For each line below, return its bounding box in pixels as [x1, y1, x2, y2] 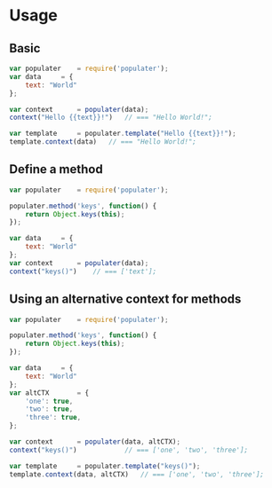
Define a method [9, 161, 104, 177]
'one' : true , [25, 397, 74, 405]
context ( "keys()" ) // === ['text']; [9, 267, 157, 276]
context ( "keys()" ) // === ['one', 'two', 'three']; [9, 445, 249, 454]
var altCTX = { [9, 388, 90, 397]
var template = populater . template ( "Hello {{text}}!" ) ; [9, 130, 237, 138]
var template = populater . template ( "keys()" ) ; [9, 461, 201, 470]
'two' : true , [25, 405, 74, 413]
